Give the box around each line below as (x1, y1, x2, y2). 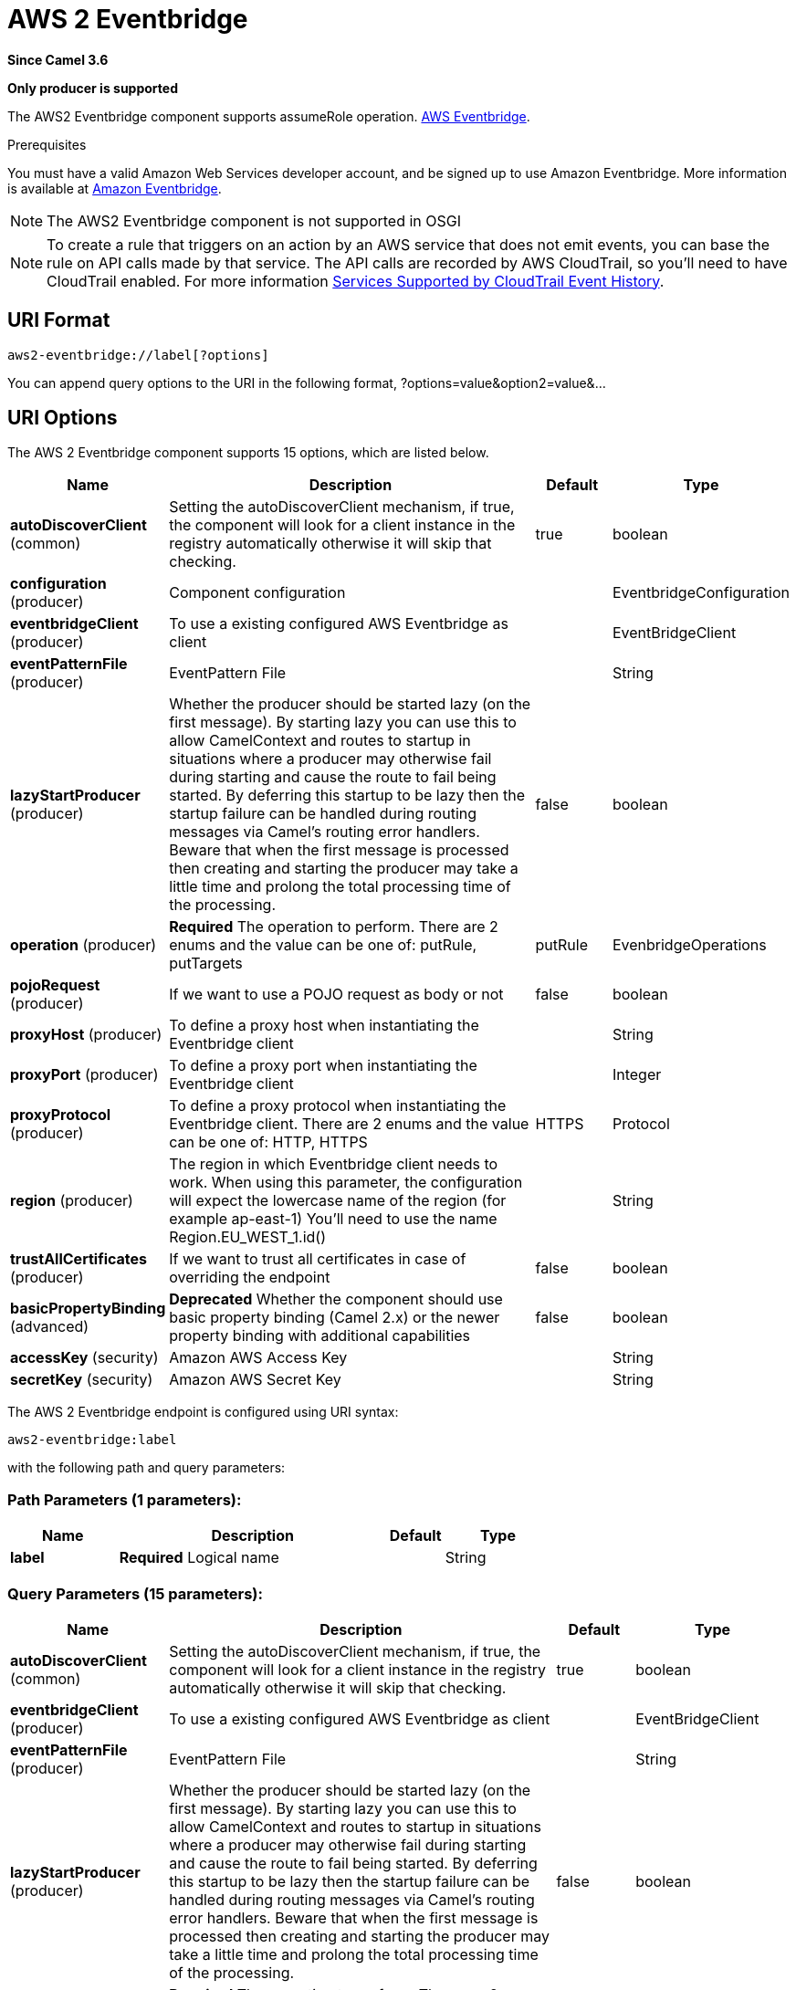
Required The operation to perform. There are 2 (169, 917, 498, 937)
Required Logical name (119, 1548, 279, 1567)
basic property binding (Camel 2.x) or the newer (169, 1308, 500, 1327)
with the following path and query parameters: (7, 1460, 286, 1476)
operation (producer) (10, 936, 157, 955)
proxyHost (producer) (10, 1025, 162, 1044)
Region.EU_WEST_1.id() (169, 1228, 327, 1247)
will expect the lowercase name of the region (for (169, 1191, 507, 1210)
